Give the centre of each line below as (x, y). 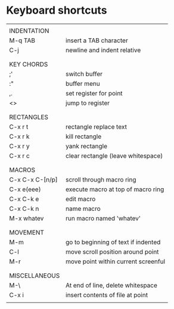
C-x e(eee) (25, 189)
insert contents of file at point (106, 295)
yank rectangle (86, 146)
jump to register (88, 103)
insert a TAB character (97, 40)
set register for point (94, 93)
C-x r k (19, 136)
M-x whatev (27, 218)
